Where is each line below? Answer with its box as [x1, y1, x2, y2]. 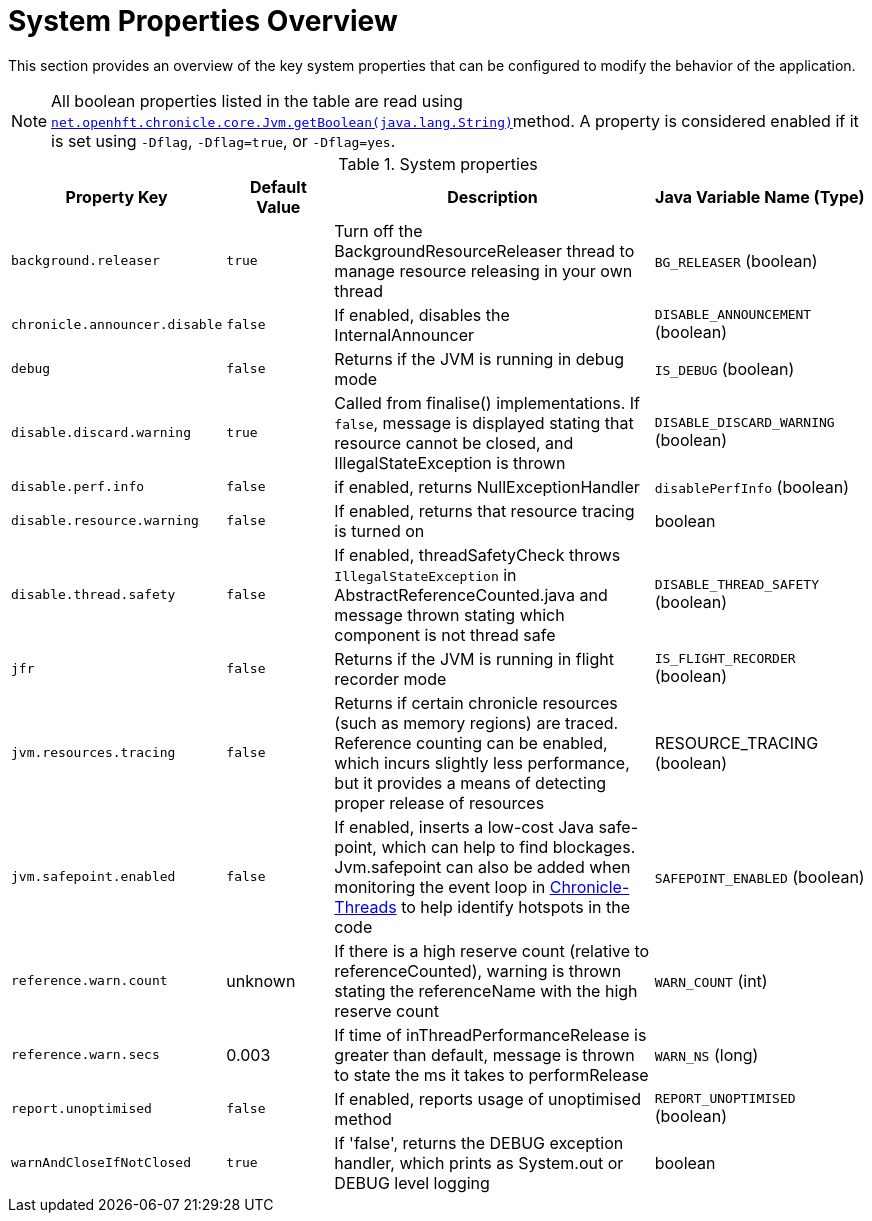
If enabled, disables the [334, 304, 510, 325]
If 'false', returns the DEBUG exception [334, 1132, 624, 1153]
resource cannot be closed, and [334, 432, 574, 453]
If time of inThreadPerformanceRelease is [334, 1024, 647, 1045]
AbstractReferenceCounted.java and [334, 584, 608, 605]
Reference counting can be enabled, [334, 732, 608, 753]
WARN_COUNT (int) [654, 970, 768, 991]
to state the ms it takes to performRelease [334, 1064, 649, 1085]
